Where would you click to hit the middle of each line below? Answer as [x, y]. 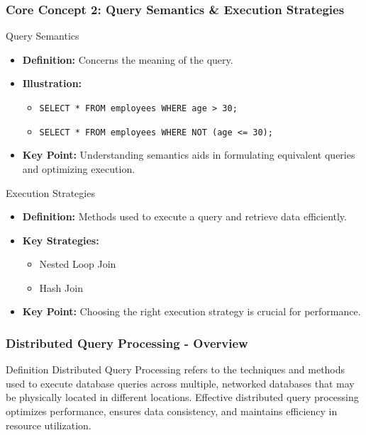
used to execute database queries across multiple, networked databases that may [180, 383]
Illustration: [52, 83]
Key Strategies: [61, 240]
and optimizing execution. [79, 168]
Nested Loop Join [78, 264]
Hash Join [61, 287]
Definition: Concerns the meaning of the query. [128, 59]
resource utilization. [49, 425]
